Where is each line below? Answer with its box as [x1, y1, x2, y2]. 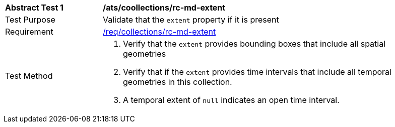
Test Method [5, 71, 53, 81]
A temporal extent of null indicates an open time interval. [123, 95, 340, 105]
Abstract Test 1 [5, 3, 63, 13]
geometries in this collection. [123, 77, 232, 87]
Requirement [5, 27, 53, 37]
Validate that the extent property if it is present [103, 15, 279, 25]
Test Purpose [5, 15, 55, 25]
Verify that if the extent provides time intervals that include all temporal [123, 67, 391, 77]
